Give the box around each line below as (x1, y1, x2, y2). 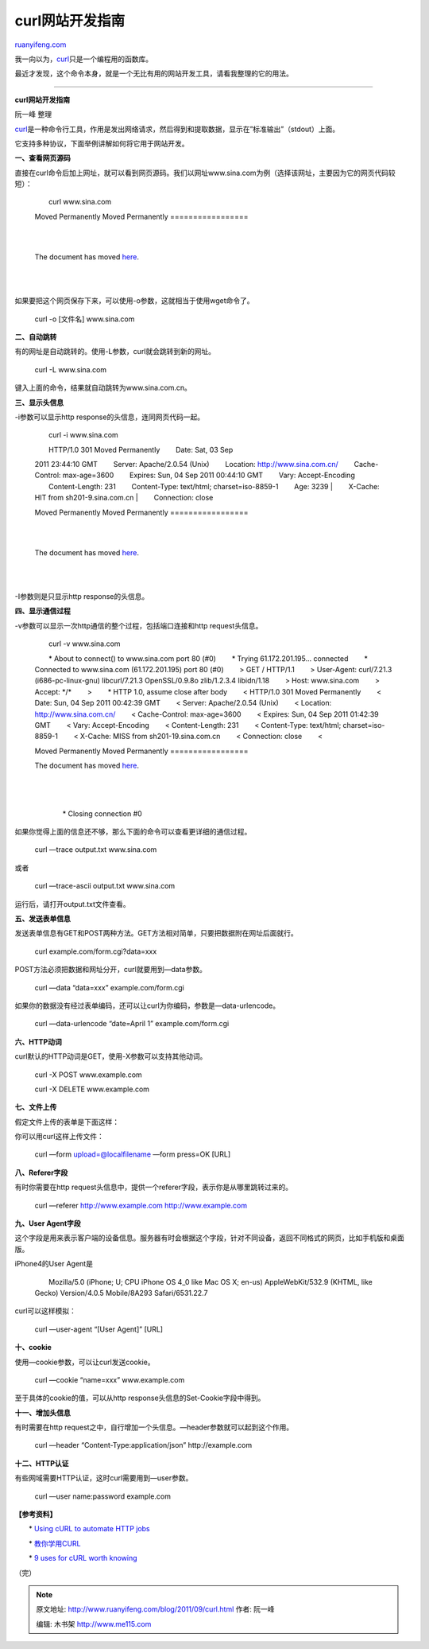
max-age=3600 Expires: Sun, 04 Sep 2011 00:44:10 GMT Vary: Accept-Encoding (62, 470, 355, 480)
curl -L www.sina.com (34, 364, 107, 374)
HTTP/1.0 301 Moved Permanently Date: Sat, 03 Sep (48, 445, 234, 454)
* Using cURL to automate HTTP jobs (28, 1524, 150, 1534)
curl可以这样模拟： (14, 1306, 77, 1316)
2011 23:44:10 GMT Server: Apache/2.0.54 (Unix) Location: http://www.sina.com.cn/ (34, 460, 338, 469)
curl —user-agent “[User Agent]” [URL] (34, 1324, 163, 1334)
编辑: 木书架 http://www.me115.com (36, 1619, 152, 1628)
